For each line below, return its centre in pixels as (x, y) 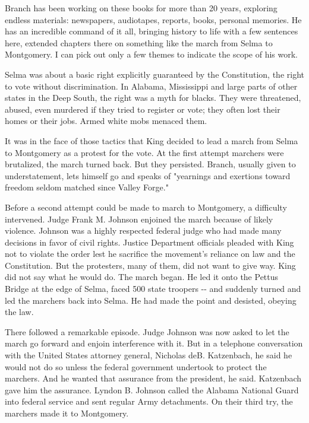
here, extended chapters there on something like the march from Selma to (139, 42)
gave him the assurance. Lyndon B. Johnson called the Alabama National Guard (152, 389)
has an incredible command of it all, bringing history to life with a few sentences (152, 31)
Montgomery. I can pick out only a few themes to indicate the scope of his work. (151, 54)
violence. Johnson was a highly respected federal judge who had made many (143, 230)
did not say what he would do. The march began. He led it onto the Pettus (142, 277)
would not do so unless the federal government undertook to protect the (136, 366)
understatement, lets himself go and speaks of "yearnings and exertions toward (148, 175)
